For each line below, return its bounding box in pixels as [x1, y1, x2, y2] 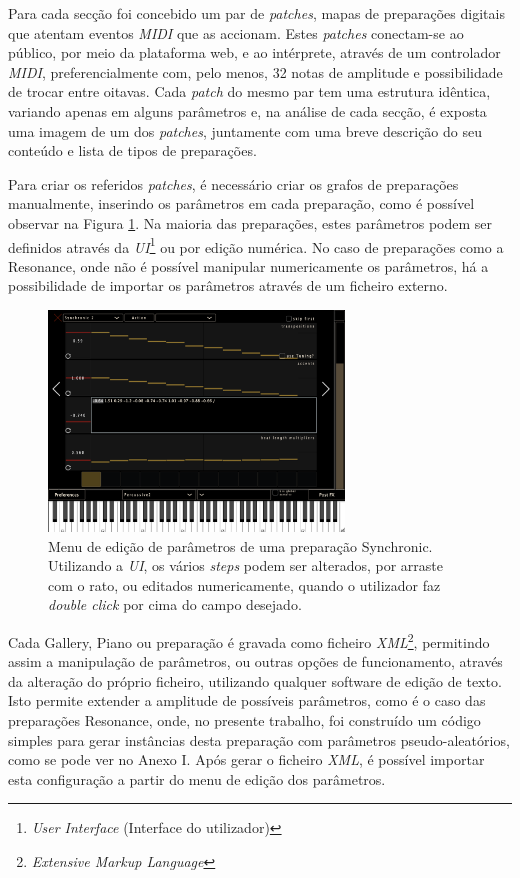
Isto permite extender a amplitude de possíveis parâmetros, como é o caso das [8, 690, 486, 711]
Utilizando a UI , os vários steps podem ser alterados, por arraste [48, 555, 443, 576]
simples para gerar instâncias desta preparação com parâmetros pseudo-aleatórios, [8, 729, 510, 750]
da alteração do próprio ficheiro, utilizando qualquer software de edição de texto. [8, 670, 502, 691]
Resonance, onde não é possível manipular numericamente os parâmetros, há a [8, 255, 489, 276]
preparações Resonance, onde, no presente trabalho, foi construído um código [8, 709, 481, 730]
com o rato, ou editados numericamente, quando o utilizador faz [48, 574, 441, 595]
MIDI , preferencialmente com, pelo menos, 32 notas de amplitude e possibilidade [8, 61, 503, 82]
